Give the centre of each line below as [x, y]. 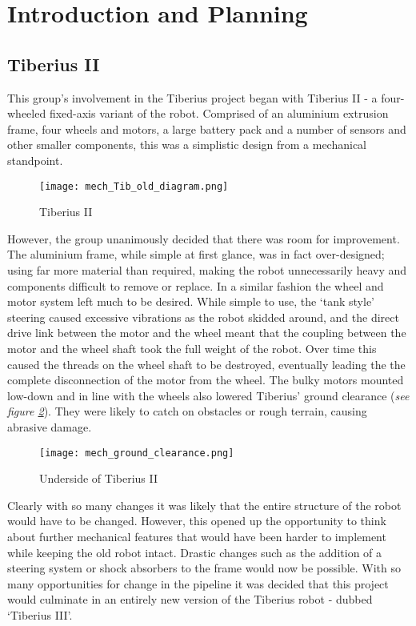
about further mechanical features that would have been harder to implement [197, 536]
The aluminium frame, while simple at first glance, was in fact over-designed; [196, 254]
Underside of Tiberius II [99, 478]
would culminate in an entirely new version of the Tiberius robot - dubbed [190, 599]
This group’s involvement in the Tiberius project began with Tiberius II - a [192, 97]
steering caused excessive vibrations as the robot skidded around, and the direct [203, 317]
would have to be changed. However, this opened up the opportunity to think [197, 521]
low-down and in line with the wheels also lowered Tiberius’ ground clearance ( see [208, 395]
